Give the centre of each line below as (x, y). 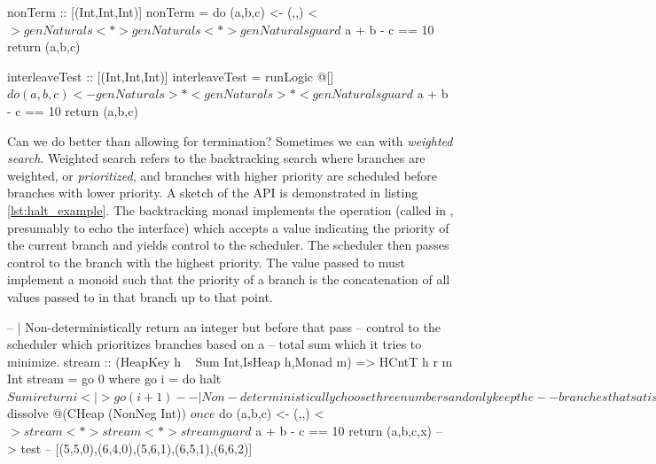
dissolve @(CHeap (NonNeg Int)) (97, 413)
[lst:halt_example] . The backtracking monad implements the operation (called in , (230, 209)
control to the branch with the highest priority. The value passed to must (206, 262)
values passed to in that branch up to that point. (140, 296)
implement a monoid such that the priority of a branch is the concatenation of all (229, 279)
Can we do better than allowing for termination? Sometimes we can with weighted (230, 140)
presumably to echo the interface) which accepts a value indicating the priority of (228, 227)
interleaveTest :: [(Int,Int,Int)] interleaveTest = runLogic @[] (171, 76)
